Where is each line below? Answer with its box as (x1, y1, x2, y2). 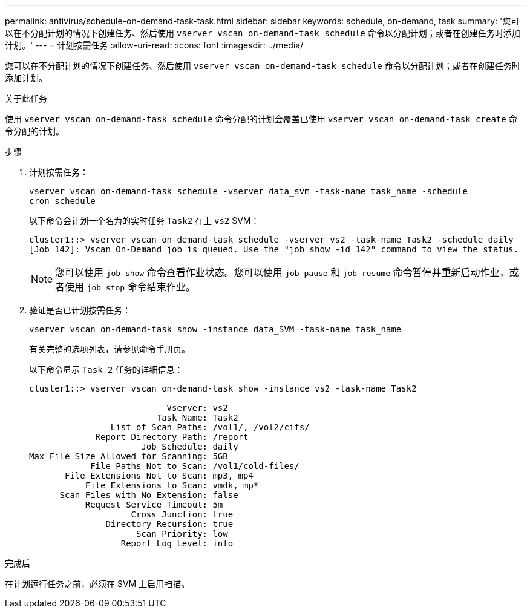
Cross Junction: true (131, 510, 234, 519)
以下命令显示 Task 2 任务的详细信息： (29, 364, 183, 375)
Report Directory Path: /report (95, 432, 249, 442)
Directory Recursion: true (105, 519, 234, 529)
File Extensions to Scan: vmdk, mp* (85, 480, 259, 490)
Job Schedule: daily (141, 442, 238, 451)
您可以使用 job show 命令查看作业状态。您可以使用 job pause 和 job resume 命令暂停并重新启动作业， (55, 266, 509, 278)
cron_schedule (29, 196, 96, 206)
